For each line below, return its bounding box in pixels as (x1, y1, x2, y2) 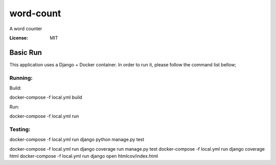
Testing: (9, 126, 31, 133)
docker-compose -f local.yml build (9, 95, 83, 101)
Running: (9, 74, 33, 81)
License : (9, 35, 28, 41)
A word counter (9, 26, 42, 32)
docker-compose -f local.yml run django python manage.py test (9, 136, 145, 143)
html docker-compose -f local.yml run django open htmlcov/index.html (9, 153, 158, 159)
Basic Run (9, 48, 42, 57)
